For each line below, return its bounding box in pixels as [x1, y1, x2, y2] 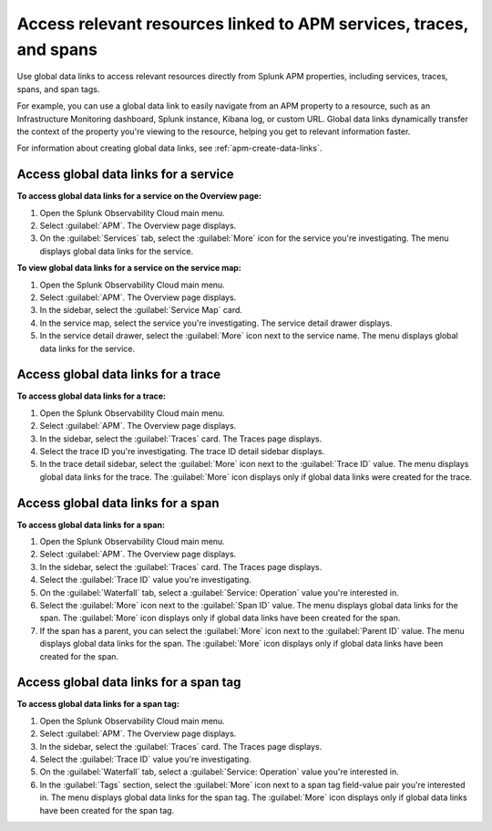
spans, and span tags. [16, 83, 100, 95]
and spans [16, 39, 97, 59]
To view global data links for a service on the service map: [16, 263, 241, 274]
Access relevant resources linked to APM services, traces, [16, 14, 469, 34]
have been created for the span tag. [39, 805, 175, 815]
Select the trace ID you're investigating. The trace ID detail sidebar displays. [39, 445, 325, 456]
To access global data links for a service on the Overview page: [16, 191, 262, 202]
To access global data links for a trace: [16, 390, 167, 401]
